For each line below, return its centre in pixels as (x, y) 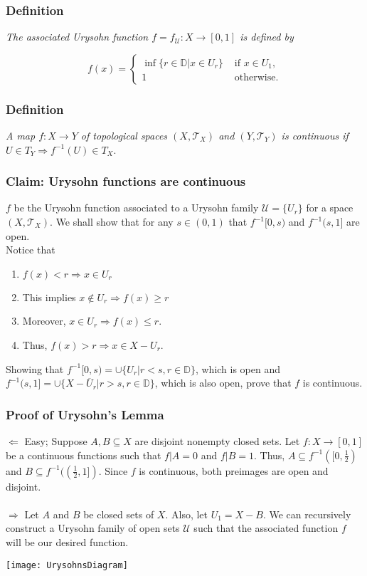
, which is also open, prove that (223, 383)
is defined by (267, 37)
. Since (113, 470)
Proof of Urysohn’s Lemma (85, 414)
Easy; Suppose (56, 441)
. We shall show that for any (112, 222)
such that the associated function (266, 528)
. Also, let (187, 514)
